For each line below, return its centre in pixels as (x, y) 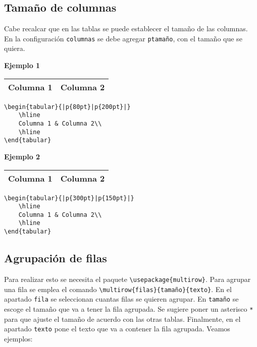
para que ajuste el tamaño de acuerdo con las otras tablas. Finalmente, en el (122, 319)
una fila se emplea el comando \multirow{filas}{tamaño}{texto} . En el (118, 289)
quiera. (15, 48)
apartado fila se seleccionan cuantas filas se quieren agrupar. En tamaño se (121, 299)
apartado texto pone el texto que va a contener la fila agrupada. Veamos (117, 329)
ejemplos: (18, 338)
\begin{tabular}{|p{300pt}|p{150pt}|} (69, 198)
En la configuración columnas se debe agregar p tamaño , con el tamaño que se (123, 38)
